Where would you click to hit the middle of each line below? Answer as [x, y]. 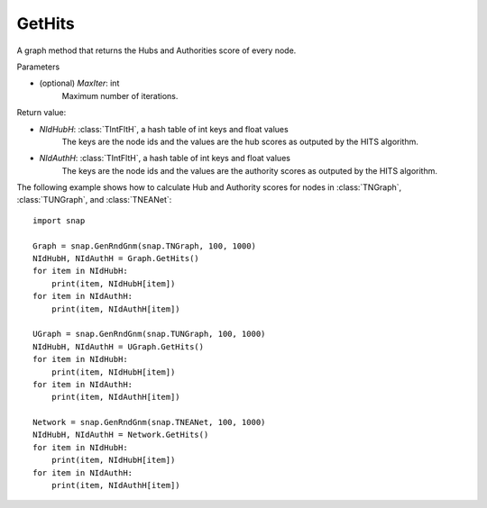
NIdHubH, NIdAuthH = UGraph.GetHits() [119, 346]
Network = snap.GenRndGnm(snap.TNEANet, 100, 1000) [149, 422]
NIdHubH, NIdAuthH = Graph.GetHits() [116, 259]
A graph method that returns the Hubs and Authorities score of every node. [156, 50]
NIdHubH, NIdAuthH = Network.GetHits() [121, 435]
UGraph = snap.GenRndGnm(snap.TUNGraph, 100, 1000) [149, 334]
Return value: [41, 113]
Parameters [38, 67]
